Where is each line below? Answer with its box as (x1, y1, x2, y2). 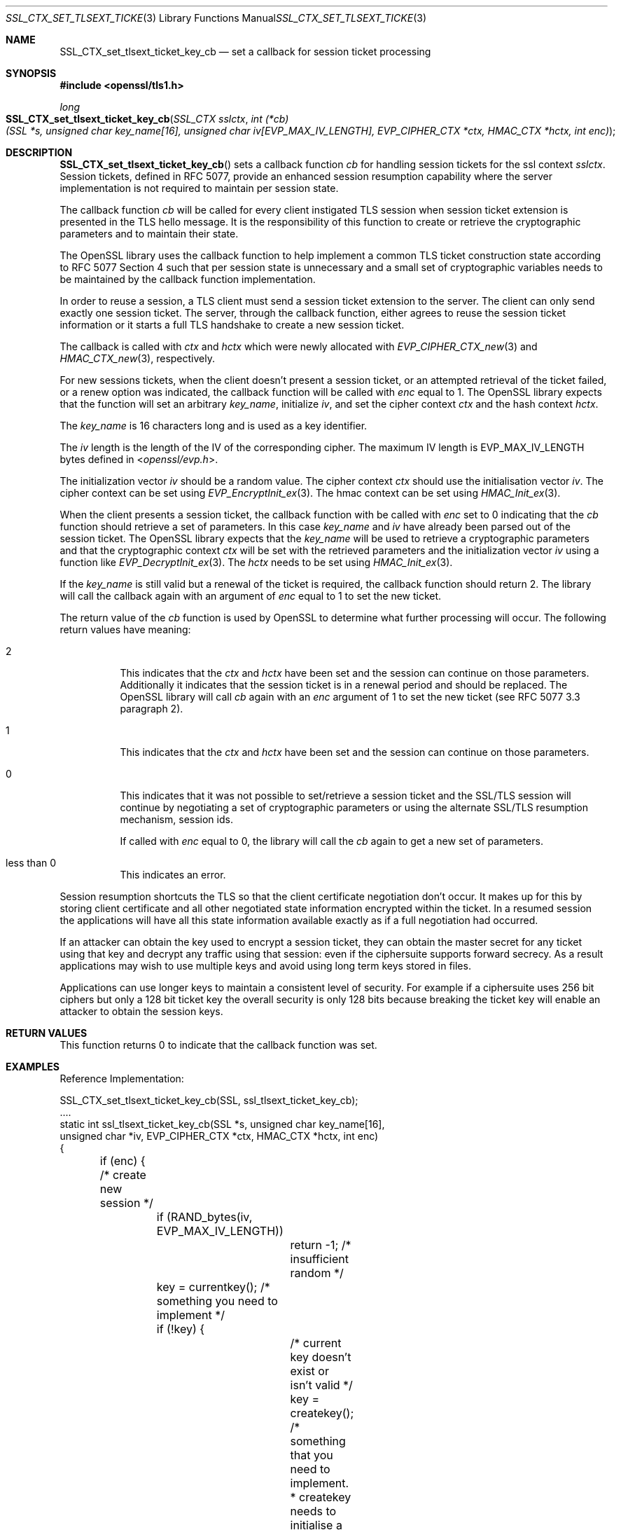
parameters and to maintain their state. (60, 228, 239, 240)
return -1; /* (290, 1238, 351, 1252)
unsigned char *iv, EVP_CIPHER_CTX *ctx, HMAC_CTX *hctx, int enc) (60, 1130, 379, 1142)
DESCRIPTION (6, 146, 73, 158)
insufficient (290, 1252, 349, 1266)
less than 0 (6, 857, 57, 869)
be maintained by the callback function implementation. (60, 273, 316, 285)
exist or (290, 1364, 329, 1378)
